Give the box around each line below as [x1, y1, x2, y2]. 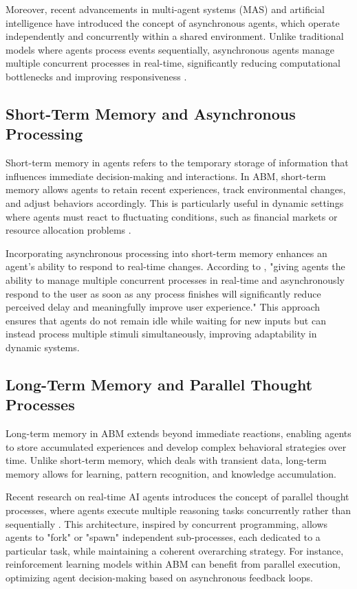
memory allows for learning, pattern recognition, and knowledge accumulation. [6, 466, 336, 480]
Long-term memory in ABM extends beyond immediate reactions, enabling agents [6, 426, 351, 441]
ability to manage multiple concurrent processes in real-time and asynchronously [6, 272, 345, 287]
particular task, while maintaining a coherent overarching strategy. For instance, [6, 543, 344, 557]
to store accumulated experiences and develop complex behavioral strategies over [6, 439, 347, 454]
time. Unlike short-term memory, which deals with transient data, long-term [6, 453, 327, 467]
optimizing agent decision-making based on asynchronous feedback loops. [6, 570, 313, 584]
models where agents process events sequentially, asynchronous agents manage [6, 42, 334, 56]
